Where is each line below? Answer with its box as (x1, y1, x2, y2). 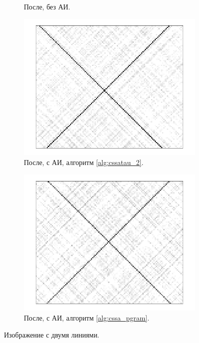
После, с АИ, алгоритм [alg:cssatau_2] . (24, 157, 144, 168)
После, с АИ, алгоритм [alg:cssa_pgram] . (24, 313, 150, 323)
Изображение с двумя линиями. (4, 329, 99, 340)
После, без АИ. (24, 1, 71, 11)
